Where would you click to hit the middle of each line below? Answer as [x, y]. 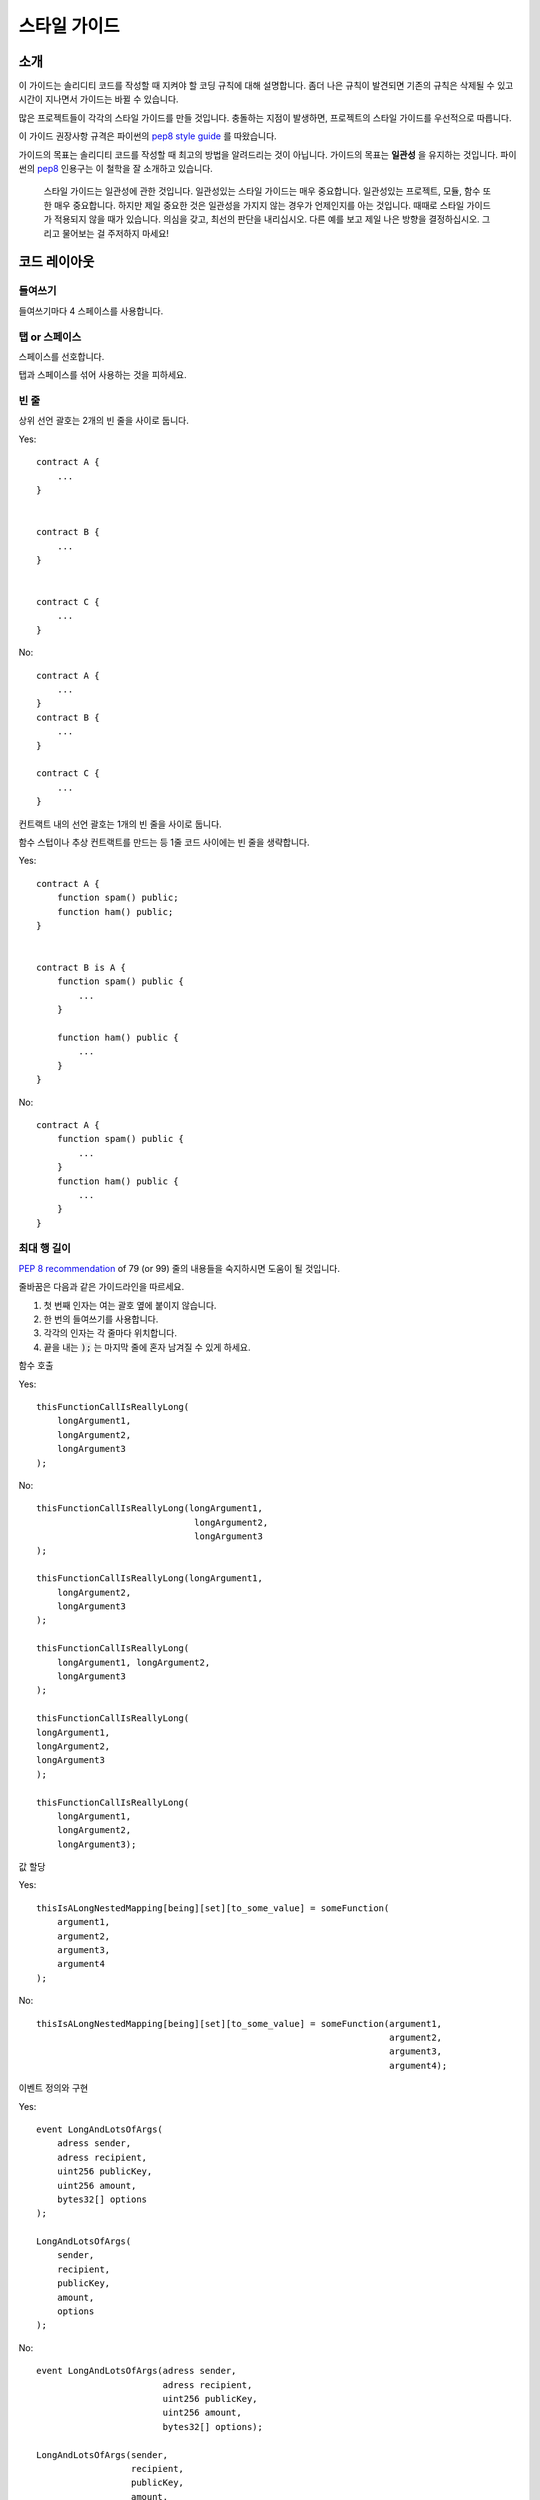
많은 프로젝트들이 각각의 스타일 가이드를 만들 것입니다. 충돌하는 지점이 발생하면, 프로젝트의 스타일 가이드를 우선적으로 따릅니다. [265, 117]
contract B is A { [81, 968]
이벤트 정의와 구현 [53, 2088]
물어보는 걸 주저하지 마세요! [115, 233]
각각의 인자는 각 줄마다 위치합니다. [110, 1333]
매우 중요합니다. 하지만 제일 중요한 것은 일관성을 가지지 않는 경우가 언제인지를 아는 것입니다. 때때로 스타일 [259, 205]
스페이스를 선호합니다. [61, 356]
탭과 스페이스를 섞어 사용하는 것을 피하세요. [102, 375]
